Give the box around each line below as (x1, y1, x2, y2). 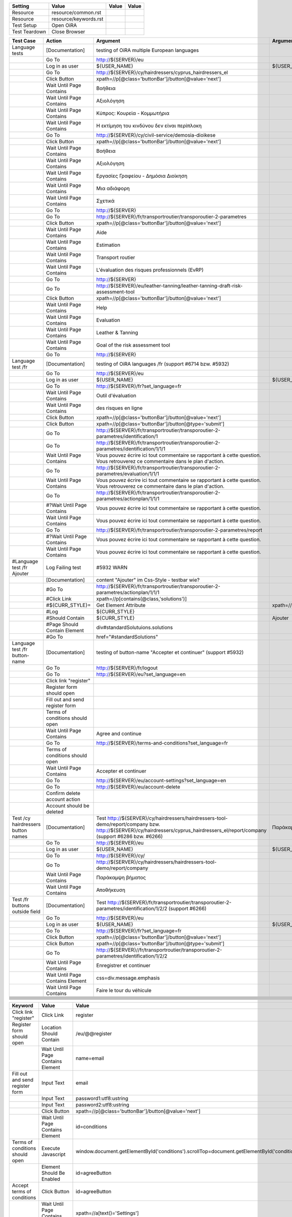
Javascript (41, 1151, 66, 1158)
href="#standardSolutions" (96, 633, 158, 640)
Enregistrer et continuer (96, 962, 151, 969)
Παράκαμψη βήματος (96, 874, 146, 881)
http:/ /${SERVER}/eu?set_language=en (96, 671, 186, 678)
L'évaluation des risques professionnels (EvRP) (96, 267, 204, 273)
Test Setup (12, 22, 37, 29)
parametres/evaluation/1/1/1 (96, 470, 159, 477)
